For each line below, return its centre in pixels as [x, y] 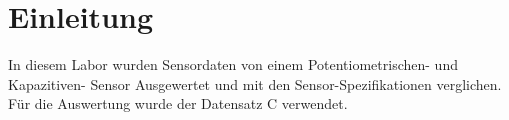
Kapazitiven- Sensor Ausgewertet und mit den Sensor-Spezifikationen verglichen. [255, 83]
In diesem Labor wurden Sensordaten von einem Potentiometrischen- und [233, 64]
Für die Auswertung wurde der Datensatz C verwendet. [178, 103]
